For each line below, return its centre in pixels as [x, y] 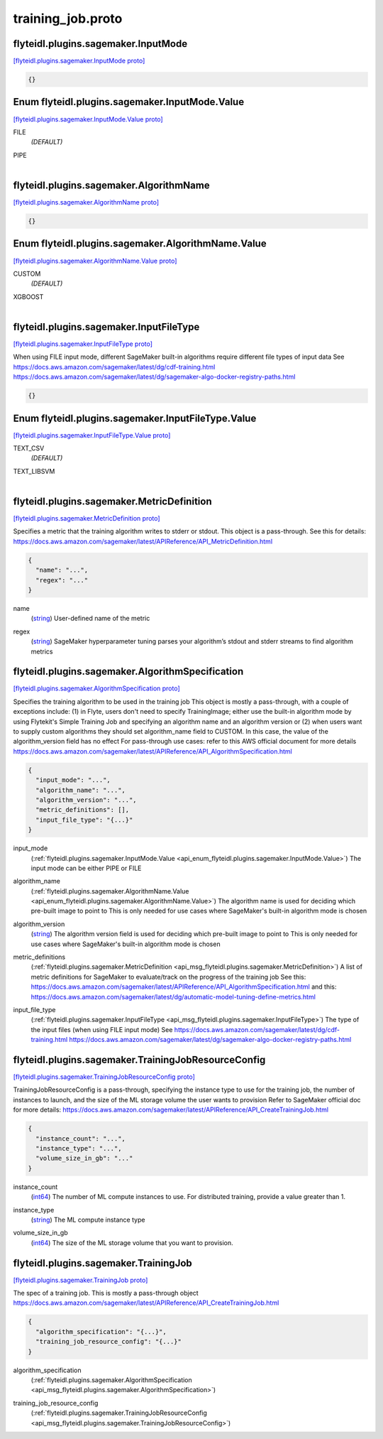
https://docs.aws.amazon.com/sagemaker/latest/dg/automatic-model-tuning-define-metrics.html [173, 997]
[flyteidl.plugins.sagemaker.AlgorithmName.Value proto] [95, 261]
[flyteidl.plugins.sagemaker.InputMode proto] [79, 61]
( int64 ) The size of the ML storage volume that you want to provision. [132, 1242]
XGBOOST [28, 297]
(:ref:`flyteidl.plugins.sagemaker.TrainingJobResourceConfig [119, 1413]
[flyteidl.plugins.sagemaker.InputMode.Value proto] [88, 119]
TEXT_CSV [29, 448]
